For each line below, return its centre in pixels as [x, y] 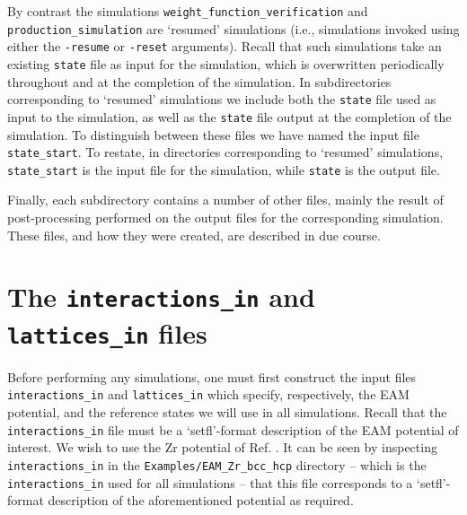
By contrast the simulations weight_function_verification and [188, 11]
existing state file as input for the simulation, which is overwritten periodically [226, 63]
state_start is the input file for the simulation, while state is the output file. [224, 169]
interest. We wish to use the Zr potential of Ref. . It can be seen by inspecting [222, 447]
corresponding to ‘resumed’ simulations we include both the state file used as [222, 99]
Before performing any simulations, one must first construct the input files [212, 376]
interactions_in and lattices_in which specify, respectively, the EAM [208, 394]
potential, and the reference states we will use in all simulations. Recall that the [227, 412]
